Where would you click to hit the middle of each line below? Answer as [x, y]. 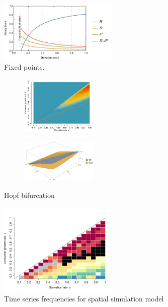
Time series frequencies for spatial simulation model [84, 299]
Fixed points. [24, 66]
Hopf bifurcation [29, 195]
